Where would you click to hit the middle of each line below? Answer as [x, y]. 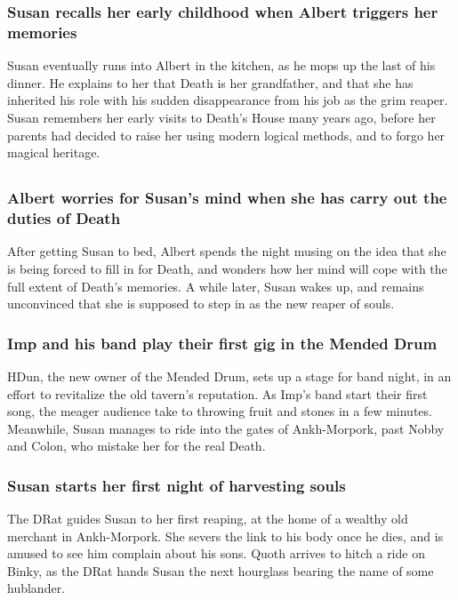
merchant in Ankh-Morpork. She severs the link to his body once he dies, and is [225, 536]
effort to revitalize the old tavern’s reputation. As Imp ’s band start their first [217, 393]
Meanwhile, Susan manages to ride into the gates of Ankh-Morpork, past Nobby [226, 428]
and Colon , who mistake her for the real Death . [137, 446]
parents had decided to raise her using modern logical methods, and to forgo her [226, 135]
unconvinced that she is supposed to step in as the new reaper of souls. [201, 304]
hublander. [36, 588]
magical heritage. [54, 152]
